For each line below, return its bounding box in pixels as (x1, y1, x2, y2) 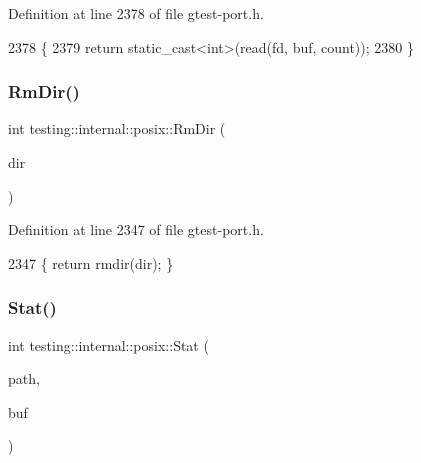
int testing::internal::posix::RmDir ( (8, 118, 226, 139)
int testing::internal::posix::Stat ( (8, 334, 209, 355)
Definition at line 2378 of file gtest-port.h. (8, 3, 264, 23)
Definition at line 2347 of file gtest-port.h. (8, 219, 264, 240)
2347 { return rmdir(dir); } (8, 252, 174, 273)
